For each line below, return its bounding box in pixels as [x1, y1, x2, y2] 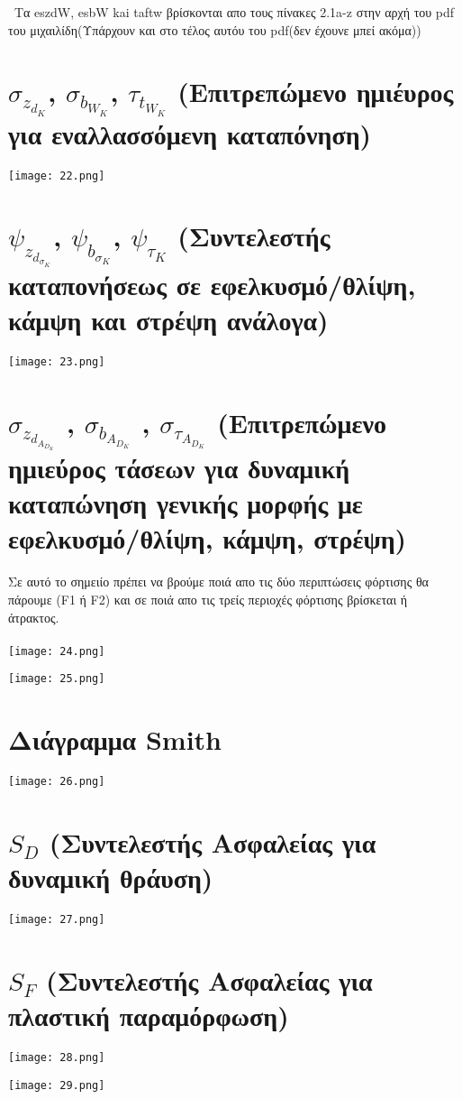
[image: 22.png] [8, 169, 105, 182]
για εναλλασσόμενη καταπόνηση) [8, 115, 372, 152]
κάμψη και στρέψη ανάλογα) [8, 300, 329, 337]
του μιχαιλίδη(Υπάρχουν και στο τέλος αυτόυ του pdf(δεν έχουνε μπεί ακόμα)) [8, 20, 421, 39]
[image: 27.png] [8, 913, 105, 927]
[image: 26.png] [8, 775, 105, 789]
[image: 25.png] [8, 672, 105, 686]
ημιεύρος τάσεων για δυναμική [8, 449, 350, 486]
